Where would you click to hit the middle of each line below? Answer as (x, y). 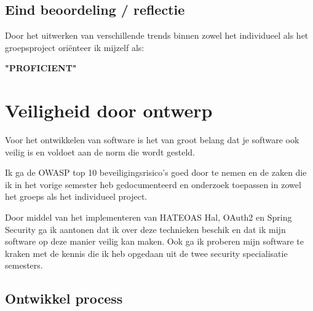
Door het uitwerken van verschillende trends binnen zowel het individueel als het (157, 35)
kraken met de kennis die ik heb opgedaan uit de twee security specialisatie (146, 253)
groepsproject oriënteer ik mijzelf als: (75, 47)
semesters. (24, 265)
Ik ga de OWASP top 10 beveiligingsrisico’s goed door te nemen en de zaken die (156, 172)
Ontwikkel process (64, 298)
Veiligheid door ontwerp (109, 110)
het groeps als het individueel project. (76, 196)
